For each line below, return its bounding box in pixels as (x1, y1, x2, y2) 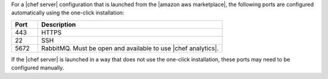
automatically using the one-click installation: (11, 9, 125, 16)
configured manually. (11, 64, 64, 72)
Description (41, 20, 76, 28)
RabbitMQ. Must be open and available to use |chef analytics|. (41, 44, 219, 52)
